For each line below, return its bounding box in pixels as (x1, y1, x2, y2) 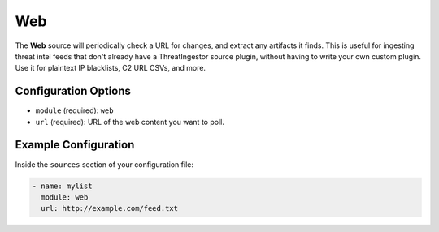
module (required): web (35, 105, 114, 115)
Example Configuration (15, 138, 135, 152)
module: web (41, 192, 89, 202)
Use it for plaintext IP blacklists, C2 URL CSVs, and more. (15, 63, 206, 73)
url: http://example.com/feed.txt (41, 204, 179, 213)
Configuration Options (15, 84, 132, 98)
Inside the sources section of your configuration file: (15, 159, 194, 170)
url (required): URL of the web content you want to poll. (35, 117, 225, 127)
